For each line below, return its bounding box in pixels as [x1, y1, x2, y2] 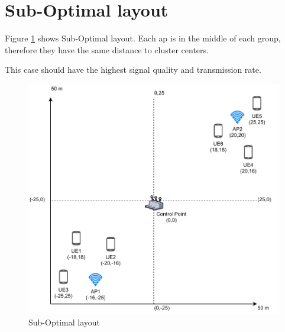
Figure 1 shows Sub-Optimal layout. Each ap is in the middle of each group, [5, 32, 281, 44]
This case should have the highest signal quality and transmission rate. [5, 63, 261, 76]
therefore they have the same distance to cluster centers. [5, 43, 209, 56]
